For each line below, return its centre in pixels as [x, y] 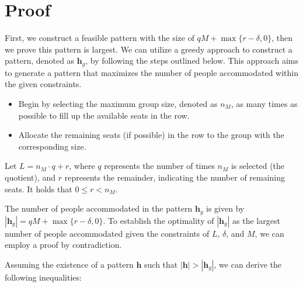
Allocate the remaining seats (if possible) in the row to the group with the [151, 135]
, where [82, 166]
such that [161, 264]
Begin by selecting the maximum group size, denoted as [118, 103]
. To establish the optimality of [159, 220]
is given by [225, 208]
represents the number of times [159, 166]
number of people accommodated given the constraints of [107, 233]
